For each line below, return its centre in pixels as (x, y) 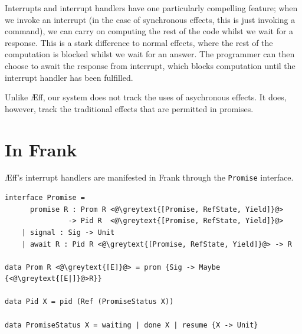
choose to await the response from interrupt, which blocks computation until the (150, 65)
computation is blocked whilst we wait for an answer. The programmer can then (150, 54)
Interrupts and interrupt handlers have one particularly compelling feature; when (151, 8)
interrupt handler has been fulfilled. (69, 77)
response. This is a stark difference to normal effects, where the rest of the (139, 42)
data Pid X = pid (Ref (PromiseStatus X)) (89, 302)
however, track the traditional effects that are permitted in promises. (129, 108)
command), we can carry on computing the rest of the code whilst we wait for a (149, 31)
